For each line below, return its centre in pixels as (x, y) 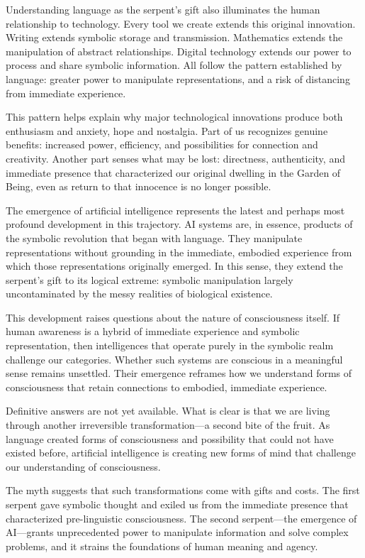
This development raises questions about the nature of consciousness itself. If (173, 317)
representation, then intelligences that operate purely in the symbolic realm (170, 345)
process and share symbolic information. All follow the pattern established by (174, 65)
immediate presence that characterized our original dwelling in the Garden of (173, 172)
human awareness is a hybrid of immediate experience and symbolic (153, 331)
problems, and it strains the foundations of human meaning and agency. (162, 546)
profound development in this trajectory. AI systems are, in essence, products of (179, 224)
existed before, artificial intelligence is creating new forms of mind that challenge (181, 453)
